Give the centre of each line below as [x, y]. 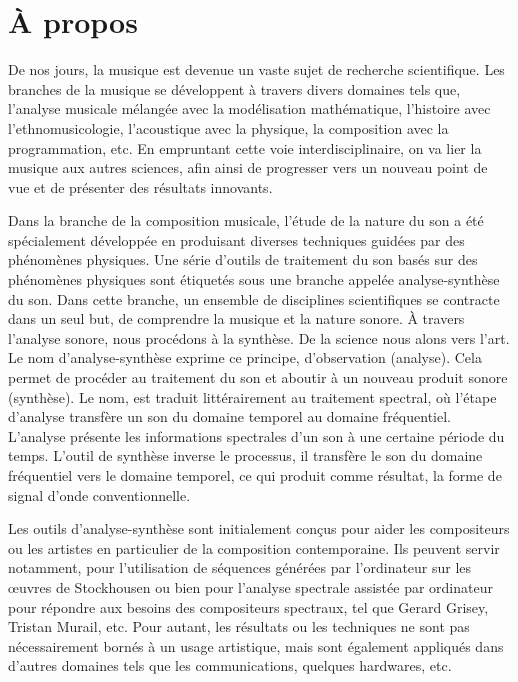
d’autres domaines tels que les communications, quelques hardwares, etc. [230, 665]
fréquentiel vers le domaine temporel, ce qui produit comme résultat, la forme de [255, 475]
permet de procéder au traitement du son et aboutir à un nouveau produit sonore [258, 377]
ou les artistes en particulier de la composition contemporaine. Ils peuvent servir [254, 547]
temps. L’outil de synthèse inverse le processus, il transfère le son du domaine [245, 455]
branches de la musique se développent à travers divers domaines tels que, [234, 88]
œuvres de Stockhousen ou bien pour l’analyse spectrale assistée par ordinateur [250, 586]
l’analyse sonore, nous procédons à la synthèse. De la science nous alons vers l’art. [259, 337]
